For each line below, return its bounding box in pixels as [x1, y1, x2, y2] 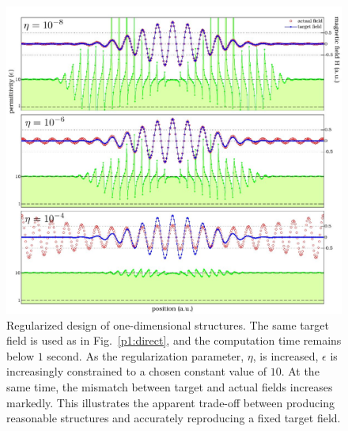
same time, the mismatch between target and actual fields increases [6, 378, 333, 395]
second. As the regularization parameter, [47, 347, 244, 364]
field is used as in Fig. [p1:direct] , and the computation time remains [6, 332, 342, 349]
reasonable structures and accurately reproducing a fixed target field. [6, 410, 341, 426]
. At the [281, 363, 320, 380]
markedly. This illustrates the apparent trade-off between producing [6, 394, 335, 410]
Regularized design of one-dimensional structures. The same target [6, 316, 329, 333]
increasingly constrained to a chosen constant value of [6, 363, 267, 380]
